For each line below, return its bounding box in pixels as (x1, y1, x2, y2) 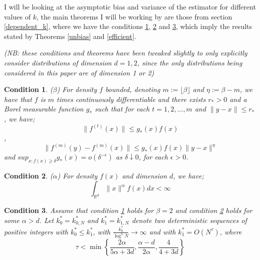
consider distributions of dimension (4, 57, 112, 67)
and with (149, 226, 176, 236)
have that (4, 93, 32, 104)
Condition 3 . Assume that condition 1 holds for (4, 205, 154, 215)
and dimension (122, 170, 167, 180)
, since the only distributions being (137, 57, 242, 67)
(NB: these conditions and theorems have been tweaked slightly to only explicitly (4, 47, 247, 58)
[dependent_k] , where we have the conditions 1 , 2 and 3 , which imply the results (4, 21, 252, 31)
